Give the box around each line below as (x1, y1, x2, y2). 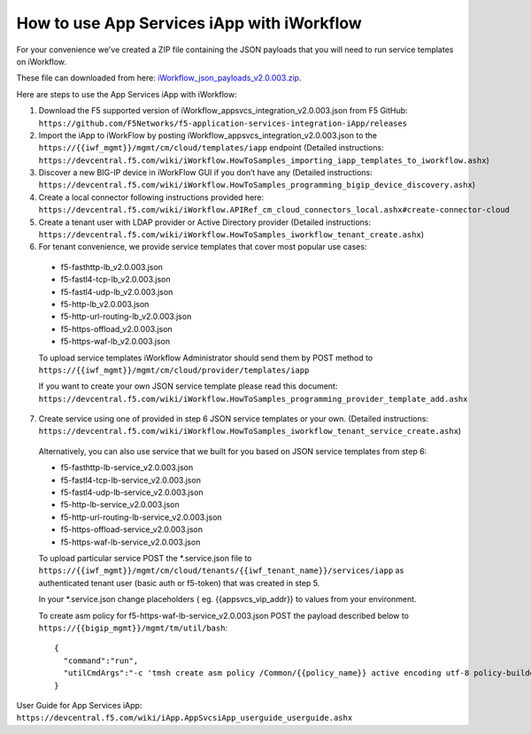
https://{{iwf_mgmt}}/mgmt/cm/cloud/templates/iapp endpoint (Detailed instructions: (38, 143, 384, 153)
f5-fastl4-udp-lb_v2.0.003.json (60, 286, 173, 297)
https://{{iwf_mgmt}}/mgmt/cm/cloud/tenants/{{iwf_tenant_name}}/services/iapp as (38, 565, 404, 576)
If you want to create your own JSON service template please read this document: (38, 381, 338, 391)
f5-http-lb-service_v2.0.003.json (60, 499, 181, 510)
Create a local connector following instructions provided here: (38, 191, 265, 203)
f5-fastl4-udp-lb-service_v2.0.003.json (60, 487, 204, 498)
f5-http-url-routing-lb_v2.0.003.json (60, 311, 192, 322)
